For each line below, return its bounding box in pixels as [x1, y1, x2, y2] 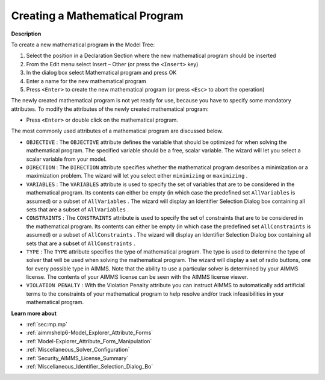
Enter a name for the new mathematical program [26, 77, 147, 84]
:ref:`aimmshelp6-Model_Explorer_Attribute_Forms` [26, 329, 153, 337]
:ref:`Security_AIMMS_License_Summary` [26, 354, 129, 361]
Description [11, 30, 42, 37]
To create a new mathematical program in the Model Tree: [11, 41, 155, 48]
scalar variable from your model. [26, 155, 107, 163]
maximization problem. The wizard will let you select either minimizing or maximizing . [26, 172, 248, 179]
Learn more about [11, 310, 57, 317]
